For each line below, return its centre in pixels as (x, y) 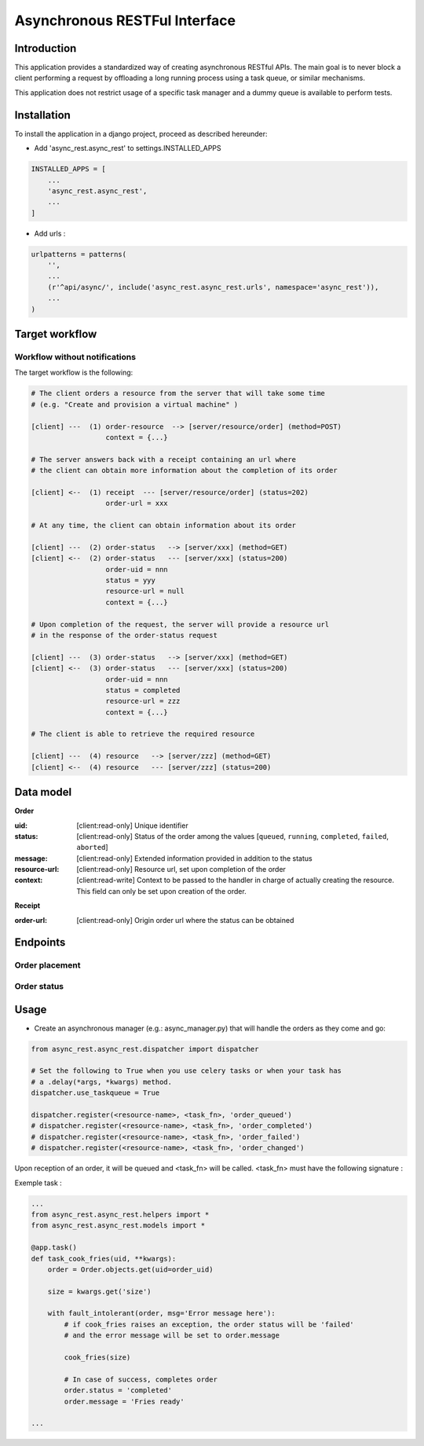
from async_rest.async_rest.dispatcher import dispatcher (145, 1049)
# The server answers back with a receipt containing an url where (164, 459)
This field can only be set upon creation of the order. (161, 891)
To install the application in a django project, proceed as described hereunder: (141, 134)
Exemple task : (38, 1183)
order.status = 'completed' (118, 1391)
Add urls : (50, 233)
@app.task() (54, 1248)
